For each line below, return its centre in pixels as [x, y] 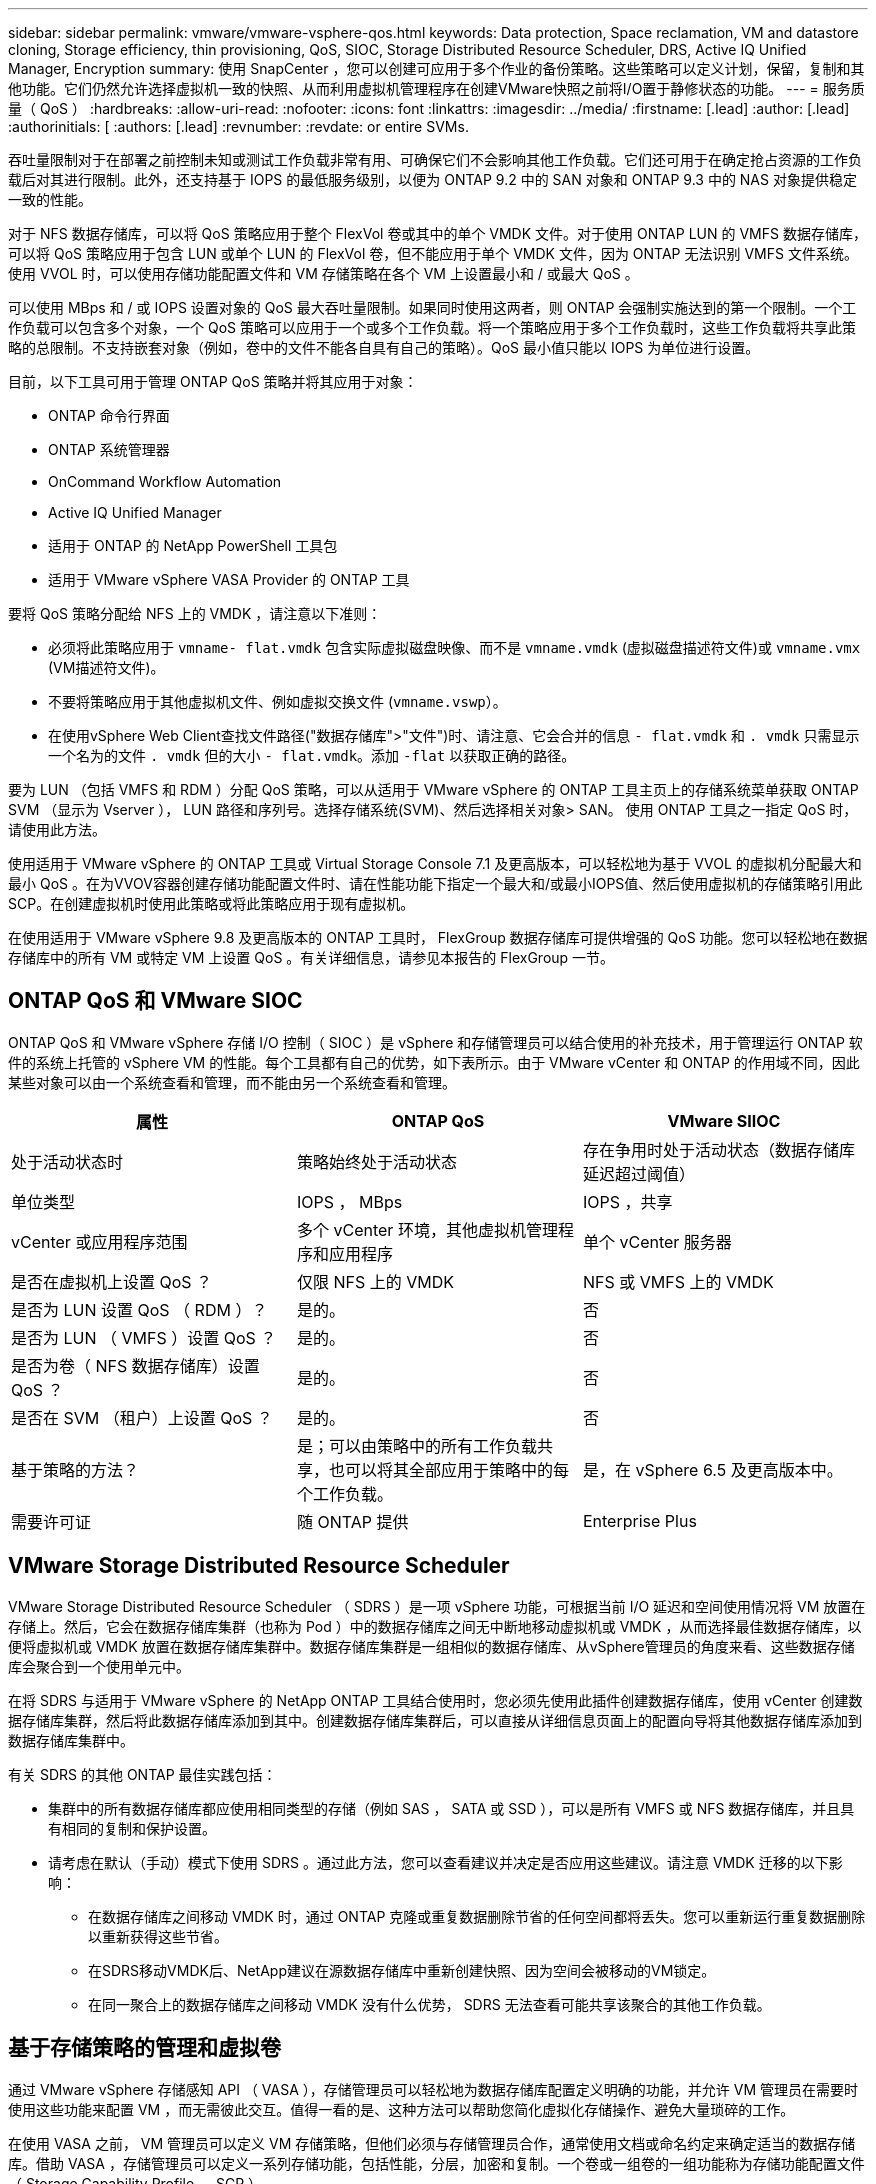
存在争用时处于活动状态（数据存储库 [718, 1149]
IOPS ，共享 [627, 1201]
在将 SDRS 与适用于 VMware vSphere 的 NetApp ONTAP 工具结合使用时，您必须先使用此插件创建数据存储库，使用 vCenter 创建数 [435, 1700]
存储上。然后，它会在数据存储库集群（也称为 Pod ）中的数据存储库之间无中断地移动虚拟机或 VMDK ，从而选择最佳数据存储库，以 [435, 1626]
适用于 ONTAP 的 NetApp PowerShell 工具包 [193, 545]
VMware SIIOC [724, 1120]
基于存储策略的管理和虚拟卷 [144, 2048]
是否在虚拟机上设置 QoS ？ [112, 1281]
